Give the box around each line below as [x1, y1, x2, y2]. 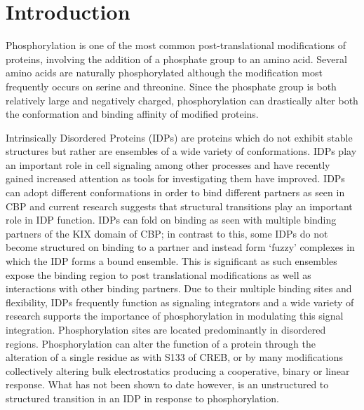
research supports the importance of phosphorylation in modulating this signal [6, 308, 344, 323]
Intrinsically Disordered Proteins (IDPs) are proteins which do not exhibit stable [6, 130, 353, 144]
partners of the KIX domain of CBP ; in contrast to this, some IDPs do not [6, 226, 328, 240]
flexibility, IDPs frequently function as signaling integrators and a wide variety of [6, 294, 354, 309]
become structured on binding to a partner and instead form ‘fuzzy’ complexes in [6, 240, 355, 254]
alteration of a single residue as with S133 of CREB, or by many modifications [6, 350, 343, 364]
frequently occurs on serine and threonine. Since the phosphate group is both [6, 78, 337, 93]
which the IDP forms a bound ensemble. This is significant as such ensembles [6, 254, 337, 268]
